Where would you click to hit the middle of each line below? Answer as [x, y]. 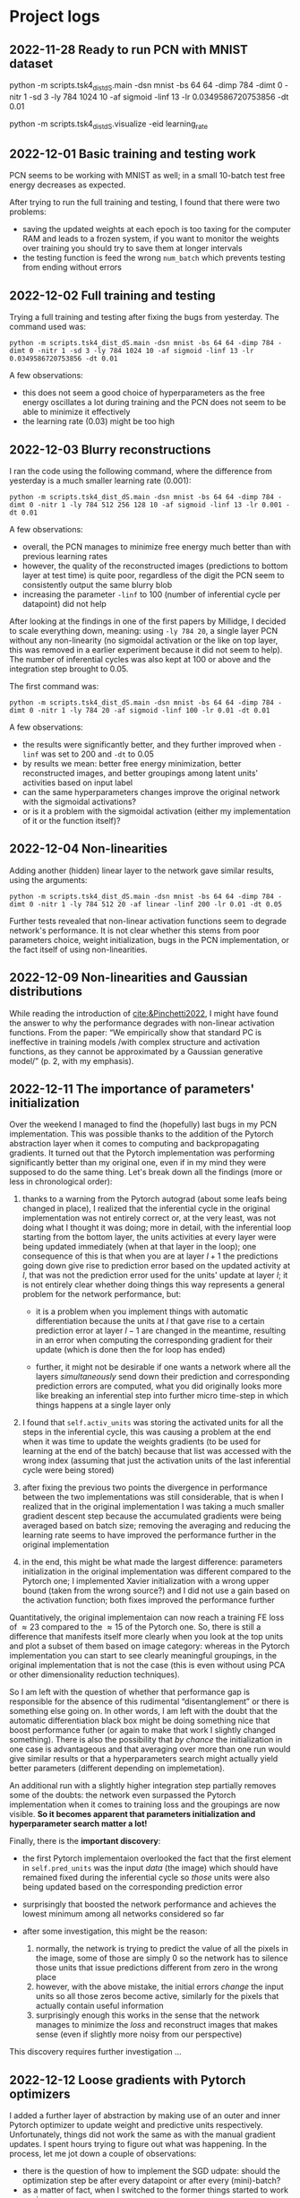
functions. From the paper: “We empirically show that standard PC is [136, 1032]
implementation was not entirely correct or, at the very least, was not [149, 1218]
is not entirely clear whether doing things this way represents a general [153, 1285]
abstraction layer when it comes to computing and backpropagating [134, 1144]
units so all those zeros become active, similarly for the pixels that [157, 1996]
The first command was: [54, 687]
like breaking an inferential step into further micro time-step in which [162, 1396]
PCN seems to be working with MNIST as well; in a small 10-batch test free [147, 176]
